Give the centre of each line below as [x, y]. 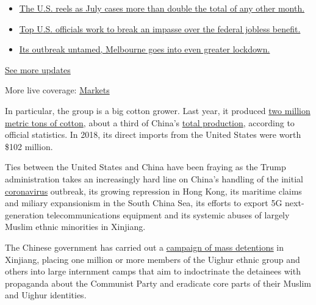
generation [24, 214]
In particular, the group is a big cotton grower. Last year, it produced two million [158, 110]
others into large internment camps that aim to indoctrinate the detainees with [153, 271]
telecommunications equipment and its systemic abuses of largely [168, 214]
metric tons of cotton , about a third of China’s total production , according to [150, 122]
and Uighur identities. [46, 295]
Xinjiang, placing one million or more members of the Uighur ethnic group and [153, 259]
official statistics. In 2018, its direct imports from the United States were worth [153, 135]
